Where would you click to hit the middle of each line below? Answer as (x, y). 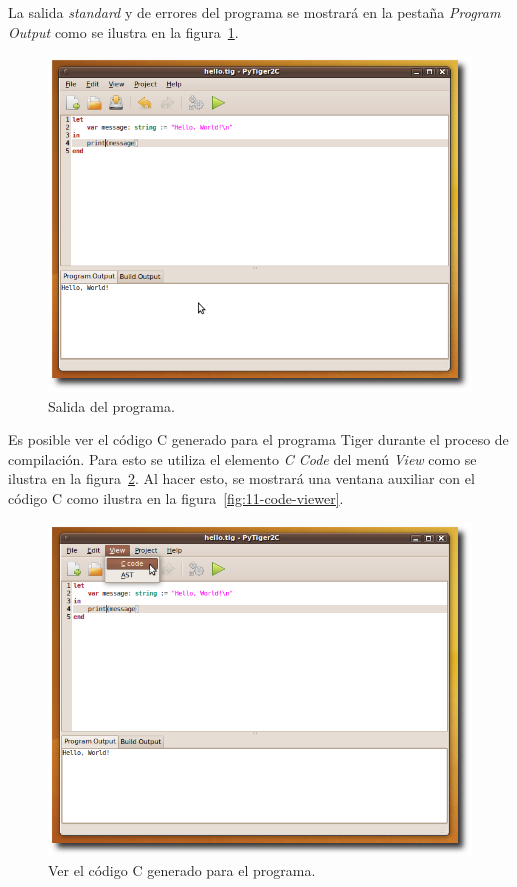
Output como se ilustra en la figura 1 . (123, 31)
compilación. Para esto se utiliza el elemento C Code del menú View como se (242, 458)
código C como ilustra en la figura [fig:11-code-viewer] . (176, 498)
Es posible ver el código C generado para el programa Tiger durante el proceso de (258, 439)
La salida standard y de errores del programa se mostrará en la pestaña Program (254, 12)
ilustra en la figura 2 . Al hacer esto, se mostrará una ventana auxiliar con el (241, 478)
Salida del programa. (111, 405)
